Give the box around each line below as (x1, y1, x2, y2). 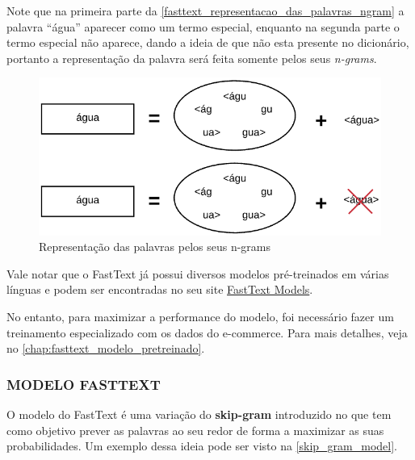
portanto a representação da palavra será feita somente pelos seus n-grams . (6, 49, 377, 66)
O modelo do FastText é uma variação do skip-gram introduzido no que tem (6, 405, 392, 422)
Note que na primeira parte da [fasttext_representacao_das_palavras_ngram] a (6, 2, 405, 19)
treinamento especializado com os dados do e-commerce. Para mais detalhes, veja (6, 324, 408, 341)
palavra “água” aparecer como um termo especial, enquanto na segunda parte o (6, 18, 400, 35)
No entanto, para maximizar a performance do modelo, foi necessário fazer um (6, 307, 394, 324)
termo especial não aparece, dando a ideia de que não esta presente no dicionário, (6, 34, 409, 51)
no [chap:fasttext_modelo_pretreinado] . (6, 340, 205, 357)
